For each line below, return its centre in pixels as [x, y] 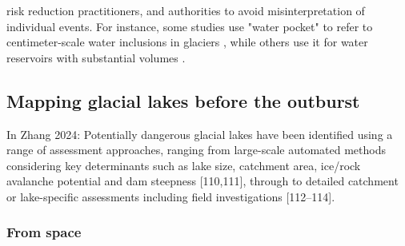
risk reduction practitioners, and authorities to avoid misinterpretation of [186, 10]
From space [44, 232]
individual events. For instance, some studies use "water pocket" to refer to [190, 26]
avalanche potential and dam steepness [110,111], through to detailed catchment [202, 181]
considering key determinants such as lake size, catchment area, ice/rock [184, 165]
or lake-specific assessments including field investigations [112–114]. [171, 196]
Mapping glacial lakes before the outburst [183, 100]
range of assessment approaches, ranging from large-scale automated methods [196, 150]
